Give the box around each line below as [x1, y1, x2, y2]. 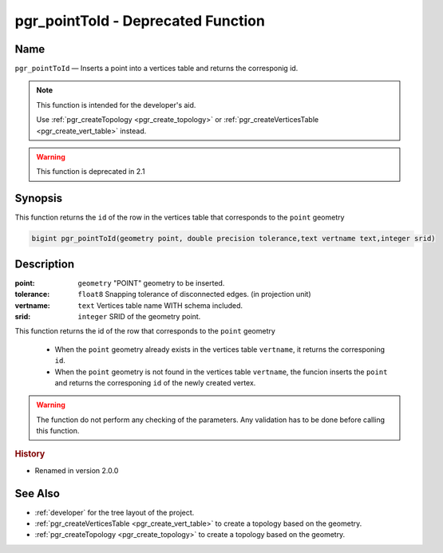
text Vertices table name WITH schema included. [77, 300, 243, 310]
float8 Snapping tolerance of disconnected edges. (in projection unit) [77, 290, 311, 299]
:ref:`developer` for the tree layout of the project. [34, 508, 195, 517]
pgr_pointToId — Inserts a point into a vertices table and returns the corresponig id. [14, 64, 299, 73]
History [14, 448, 45, 460]
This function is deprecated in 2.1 [36, 167, 145, 176]
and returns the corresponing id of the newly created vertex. [54, 377, 256, 387]
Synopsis [14, 192, 63, 205]
